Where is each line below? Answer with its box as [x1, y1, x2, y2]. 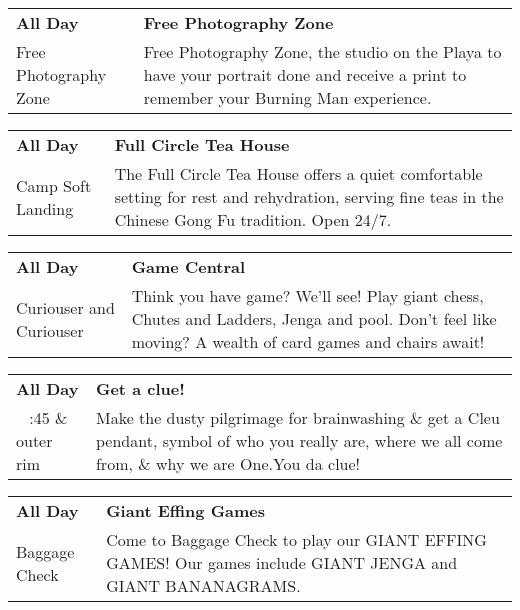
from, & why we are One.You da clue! [95, 452, 361, 475]
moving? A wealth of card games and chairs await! [131, 330, 485, 353]
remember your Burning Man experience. [143, 86, 432, 109]
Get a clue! [95, 377, 185, 400]
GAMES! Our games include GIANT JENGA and [106, 551, 458, 574]
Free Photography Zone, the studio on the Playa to [143, 40, 502, 63]
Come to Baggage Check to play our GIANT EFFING [106, 528, 487, 551]
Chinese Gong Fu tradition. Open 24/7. [114, 208, 392, 231]
